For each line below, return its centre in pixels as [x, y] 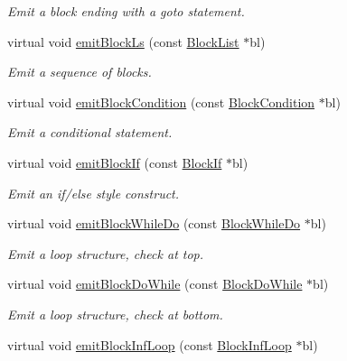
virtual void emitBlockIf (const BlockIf [115, 162]
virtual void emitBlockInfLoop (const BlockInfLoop [150, 344]
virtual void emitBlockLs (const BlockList [123, 41]
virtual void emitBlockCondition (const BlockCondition [161, 102]
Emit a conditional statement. [90, 132]
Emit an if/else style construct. [94, 193]
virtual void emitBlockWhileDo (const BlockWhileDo [154, 223]
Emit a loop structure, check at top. [106, 253]
